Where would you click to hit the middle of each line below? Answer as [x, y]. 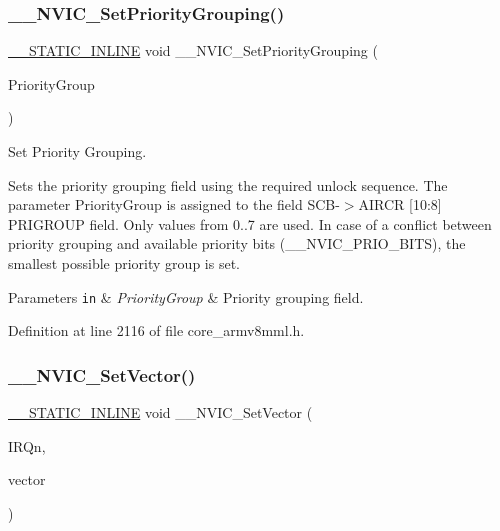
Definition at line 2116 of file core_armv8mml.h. [156, 330]
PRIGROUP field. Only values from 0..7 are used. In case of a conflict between [250, 223]
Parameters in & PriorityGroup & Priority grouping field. [186, 296]
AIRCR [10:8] [400, 204]
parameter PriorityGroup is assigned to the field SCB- [174, 204]
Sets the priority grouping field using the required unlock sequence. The [228, 184]
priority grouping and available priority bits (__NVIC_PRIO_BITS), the [237, 243]
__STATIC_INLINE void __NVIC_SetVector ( [160, 412]
